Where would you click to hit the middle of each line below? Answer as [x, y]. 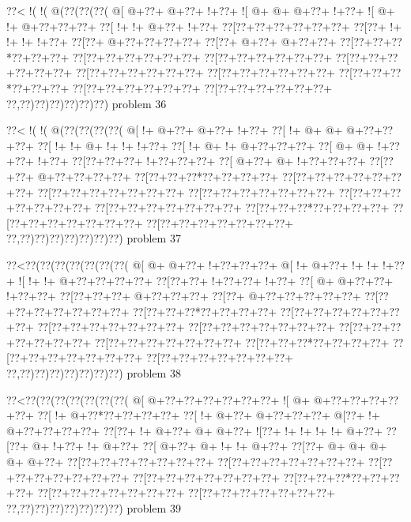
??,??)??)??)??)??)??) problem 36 [87, 103]
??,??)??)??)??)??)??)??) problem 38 [94, 373]
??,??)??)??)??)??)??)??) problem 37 [94, 238]
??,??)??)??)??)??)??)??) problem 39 [94, 507]
